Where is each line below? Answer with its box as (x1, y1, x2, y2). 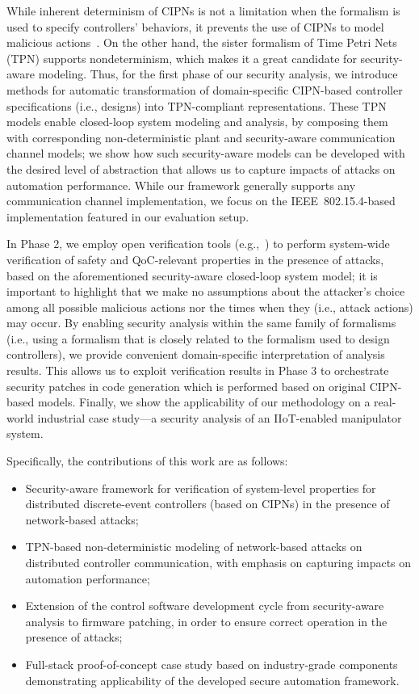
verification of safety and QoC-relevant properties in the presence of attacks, (6, 250, 384, 267)
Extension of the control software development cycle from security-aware (25, 597, 384, 614)
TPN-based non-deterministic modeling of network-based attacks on (25, 538, 362, 555)
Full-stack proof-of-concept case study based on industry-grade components (25, 655, 398, 672)
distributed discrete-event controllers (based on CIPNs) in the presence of (25, 495, 390, 512)
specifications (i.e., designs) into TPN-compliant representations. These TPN (6, 97, 387, 114)
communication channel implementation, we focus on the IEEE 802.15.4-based (6, 192, 396, 209)
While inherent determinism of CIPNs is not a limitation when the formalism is (6, 2, 400, 19)
